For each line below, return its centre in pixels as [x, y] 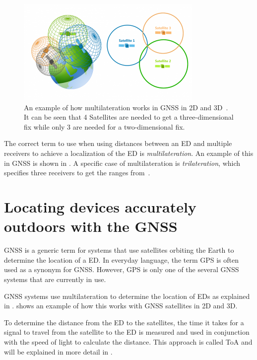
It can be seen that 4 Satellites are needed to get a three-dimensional [129, 117]
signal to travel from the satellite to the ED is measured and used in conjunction [127, 332]
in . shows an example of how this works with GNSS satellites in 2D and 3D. [121, 306]
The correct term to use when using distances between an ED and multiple [118, 143]
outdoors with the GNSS [91, 226]
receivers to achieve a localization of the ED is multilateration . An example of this [129, 153]
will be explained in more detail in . [58, 351]
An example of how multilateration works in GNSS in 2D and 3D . [126, 107]
